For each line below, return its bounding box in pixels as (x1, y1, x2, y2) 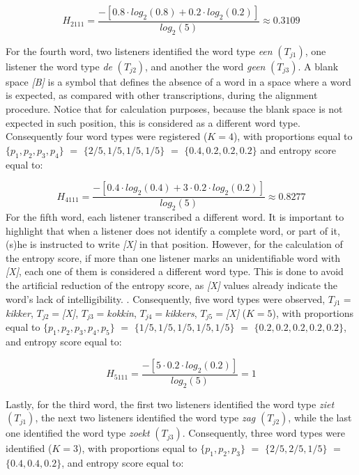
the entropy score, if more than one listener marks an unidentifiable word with (6, 250, 340, 265)
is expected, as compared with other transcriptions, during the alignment (6, 88, 318, 102)
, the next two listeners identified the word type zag (35, 410, 256, 425)
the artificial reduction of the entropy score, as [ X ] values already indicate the (6, 277, 338, 292)
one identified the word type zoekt (6, 426, 150, 440)
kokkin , (107, 306, 137, 320)
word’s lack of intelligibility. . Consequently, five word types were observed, (6, 291, 326, 306)
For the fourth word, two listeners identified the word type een (6, 43, 273, 58)
